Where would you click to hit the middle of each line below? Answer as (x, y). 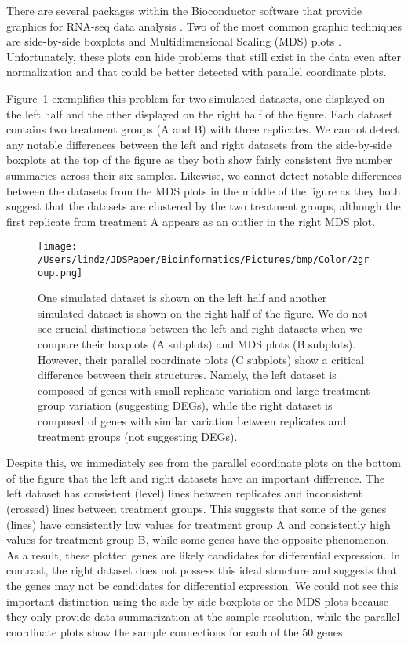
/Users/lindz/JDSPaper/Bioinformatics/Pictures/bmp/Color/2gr (204, 259)
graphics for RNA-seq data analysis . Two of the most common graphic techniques (204, 26)
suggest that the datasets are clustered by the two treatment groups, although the (204, 206)
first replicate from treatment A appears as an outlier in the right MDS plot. (191, 221)
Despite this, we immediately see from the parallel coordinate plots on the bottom (204, 463)
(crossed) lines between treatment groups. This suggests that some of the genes (197, 508)
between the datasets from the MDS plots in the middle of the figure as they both (204, 190)
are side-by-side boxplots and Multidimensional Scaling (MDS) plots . (174, 41)
